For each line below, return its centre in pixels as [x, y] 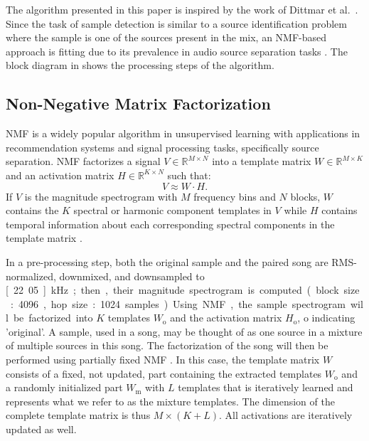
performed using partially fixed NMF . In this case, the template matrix [163, 360]
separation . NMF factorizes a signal [83, 161]
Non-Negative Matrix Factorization [138, 103]
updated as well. [41, 429]
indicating [333, 318]
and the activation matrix [226, 318]
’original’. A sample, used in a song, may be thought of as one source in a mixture [184, 331]
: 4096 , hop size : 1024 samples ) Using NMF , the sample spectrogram [178, 303]
